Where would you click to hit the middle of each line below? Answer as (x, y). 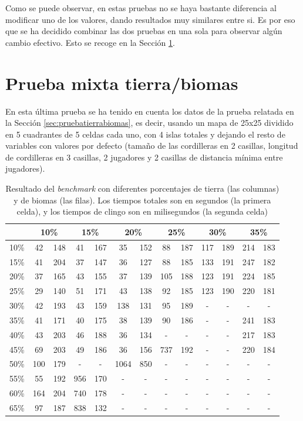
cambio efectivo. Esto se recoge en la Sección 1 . (90, 42)
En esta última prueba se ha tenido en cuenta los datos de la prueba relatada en (150, 111)
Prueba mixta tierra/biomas (122, 83)
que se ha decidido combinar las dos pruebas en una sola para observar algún (144, 31)
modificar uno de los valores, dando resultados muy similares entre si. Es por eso (150, 19)
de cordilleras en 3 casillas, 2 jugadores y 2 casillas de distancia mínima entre (144, 157)
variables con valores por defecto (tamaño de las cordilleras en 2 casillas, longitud (152, 146)
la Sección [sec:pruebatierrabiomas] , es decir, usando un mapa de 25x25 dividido (149, 123)
